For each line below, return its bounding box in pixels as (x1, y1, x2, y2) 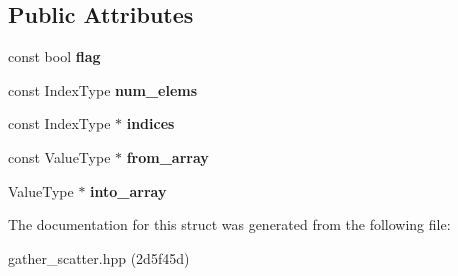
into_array (90, 180, 167, 201)
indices (126, 113, 175, 134)
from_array (126, 146, 209, 167)
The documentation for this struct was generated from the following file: (8, 214, 451, 235)
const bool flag (8, 46, 101, 67)
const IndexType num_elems (8, 79, 198, 100)
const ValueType (8, 146, 111, 167)
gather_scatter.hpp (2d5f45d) (8, 247, 190, 268)
